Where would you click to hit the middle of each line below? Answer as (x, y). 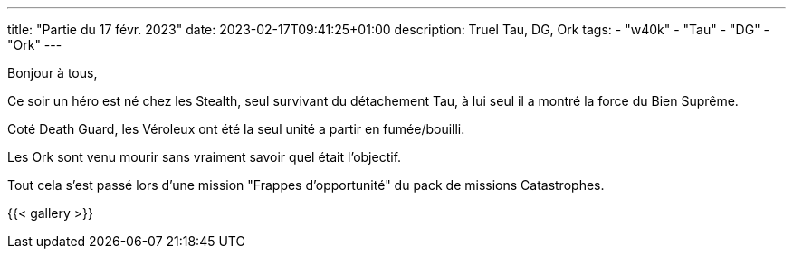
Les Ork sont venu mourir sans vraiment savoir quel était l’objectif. (205, 157)
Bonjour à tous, (53, 73)
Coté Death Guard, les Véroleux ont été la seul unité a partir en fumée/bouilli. (236, 129)
